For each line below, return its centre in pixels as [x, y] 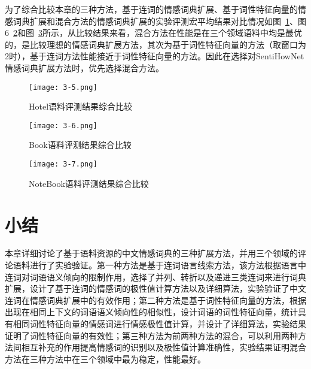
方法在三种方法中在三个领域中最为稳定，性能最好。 [105, 359]
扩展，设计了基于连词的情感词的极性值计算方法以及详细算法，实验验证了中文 [155, 288]
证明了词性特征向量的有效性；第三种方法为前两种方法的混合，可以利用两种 [151, 335]
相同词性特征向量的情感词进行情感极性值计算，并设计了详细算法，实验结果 [159, 323]
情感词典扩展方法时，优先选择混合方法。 [84, 67]
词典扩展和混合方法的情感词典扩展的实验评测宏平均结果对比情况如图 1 [151, 21]
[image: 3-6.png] [63, 125]
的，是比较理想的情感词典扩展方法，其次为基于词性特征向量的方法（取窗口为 [155, 44]
